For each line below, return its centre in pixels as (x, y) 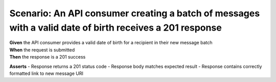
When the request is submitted (42, 50)
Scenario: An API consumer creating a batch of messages (135, 13)
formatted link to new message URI (47, 73)
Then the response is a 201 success (48, 57)
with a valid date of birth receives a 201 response (116, 28)
